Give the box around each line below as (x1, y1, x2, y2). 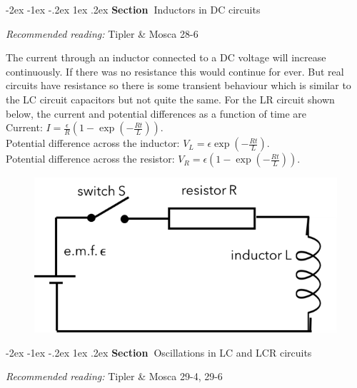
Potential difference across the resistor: (6, 151, 175, 166)
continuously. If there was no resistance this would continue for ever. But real (6, 63, 344, 78)
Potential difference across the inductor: (6, 136, 180, 150)
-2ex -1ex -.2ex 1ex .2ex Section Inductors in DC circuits (6, 2, 261, 16)
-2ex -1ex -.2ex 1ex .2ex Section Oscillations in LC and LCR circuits (6, 344, 312, 359)
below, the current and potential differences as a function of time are (6, 106, 307, 121)
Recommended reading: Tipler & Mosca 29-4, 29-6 (6, 369, 223, 384)
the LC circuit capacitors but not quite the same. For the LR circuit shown (6, 91, 335, 106)
